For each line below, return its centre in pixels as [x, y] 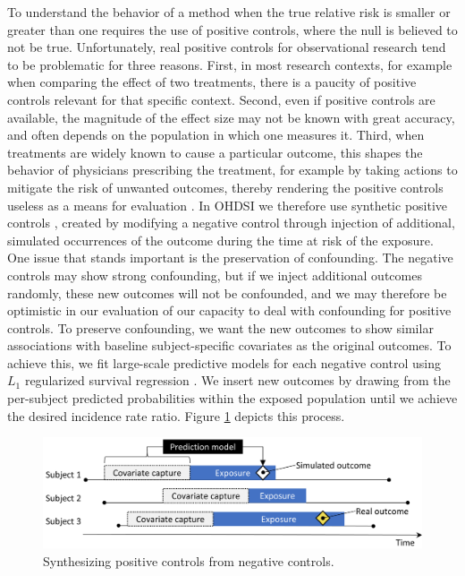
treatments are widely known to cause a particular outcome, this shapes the [215, 152]
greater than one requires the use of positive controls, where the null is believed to [232, 29]
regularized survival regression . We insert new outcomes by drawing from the [237, 380]
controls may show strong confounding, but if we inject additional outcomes [215, 275]
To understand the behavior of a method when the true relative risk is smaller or [229, 12]
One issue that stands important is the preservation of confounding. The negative [230, 258]
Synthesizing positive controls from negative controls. [189, 560]
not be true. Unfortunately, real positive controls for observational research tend [227, 47]
